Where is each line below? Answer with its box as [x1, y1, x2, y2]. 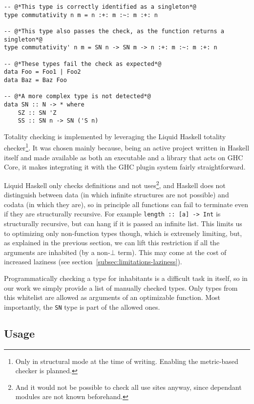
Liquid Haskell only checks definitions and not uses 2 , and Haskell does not [4, 178, 226, 190]
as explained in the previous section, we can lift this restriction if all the [4, 237, 220, 248]
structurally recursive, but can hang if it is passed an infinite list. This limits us [4, 218, 242, 228]
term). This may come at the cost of [118, 247, 227, 257]
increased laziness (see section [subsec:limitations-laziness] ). [4, 256, 182, 267]
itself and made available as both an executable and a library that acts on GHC [4, 152, 243, 162]
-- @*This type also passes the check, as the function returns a [4, 27, 225, 35]
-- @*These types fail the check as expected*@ [4, 60, 162, 67]
